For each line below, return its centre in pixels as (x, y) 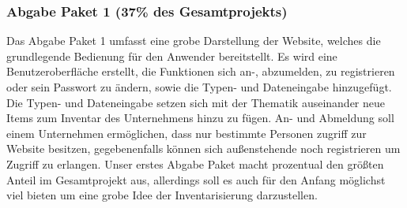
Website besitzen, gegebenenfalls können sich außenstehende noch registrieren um (203, 149)
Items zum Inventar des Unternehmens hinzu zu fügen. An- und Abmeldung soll (200, 118)
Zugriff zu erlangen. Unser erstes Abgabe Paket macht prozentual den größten (195, 163)
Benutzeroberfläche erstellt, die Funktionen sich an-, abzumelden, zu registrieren (201, 71)
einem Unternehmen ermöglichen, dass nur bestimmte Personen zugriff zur (187, 133)
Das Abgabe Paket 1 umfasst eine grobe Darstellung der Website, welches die (194, 41)
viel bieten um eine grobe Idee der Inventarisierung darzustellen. (162, 195)
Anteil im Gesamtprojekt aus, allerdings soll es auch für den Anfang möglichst (196, 179)
